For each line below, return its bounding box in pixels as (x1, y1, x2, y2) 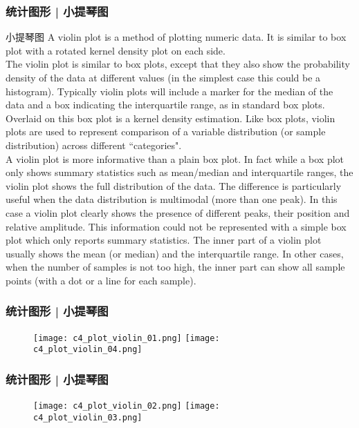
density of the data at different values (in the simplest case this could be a (6, 70, 321, 84)
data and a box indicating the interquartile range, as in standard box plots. (6, 97, 325, 112)
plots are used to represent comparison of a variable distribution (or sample (6, 124, 326, 139)
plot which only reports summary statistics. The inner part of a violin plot (6, 233, 322, 247)
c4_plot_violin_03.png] (33, 412, 142, 422)
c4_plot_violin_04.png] (33, 344, 142, 355)
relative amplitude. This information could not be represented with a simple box (6, 219, 347, 233)
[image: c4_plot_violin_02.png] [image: (33, 401, 220, 411)
